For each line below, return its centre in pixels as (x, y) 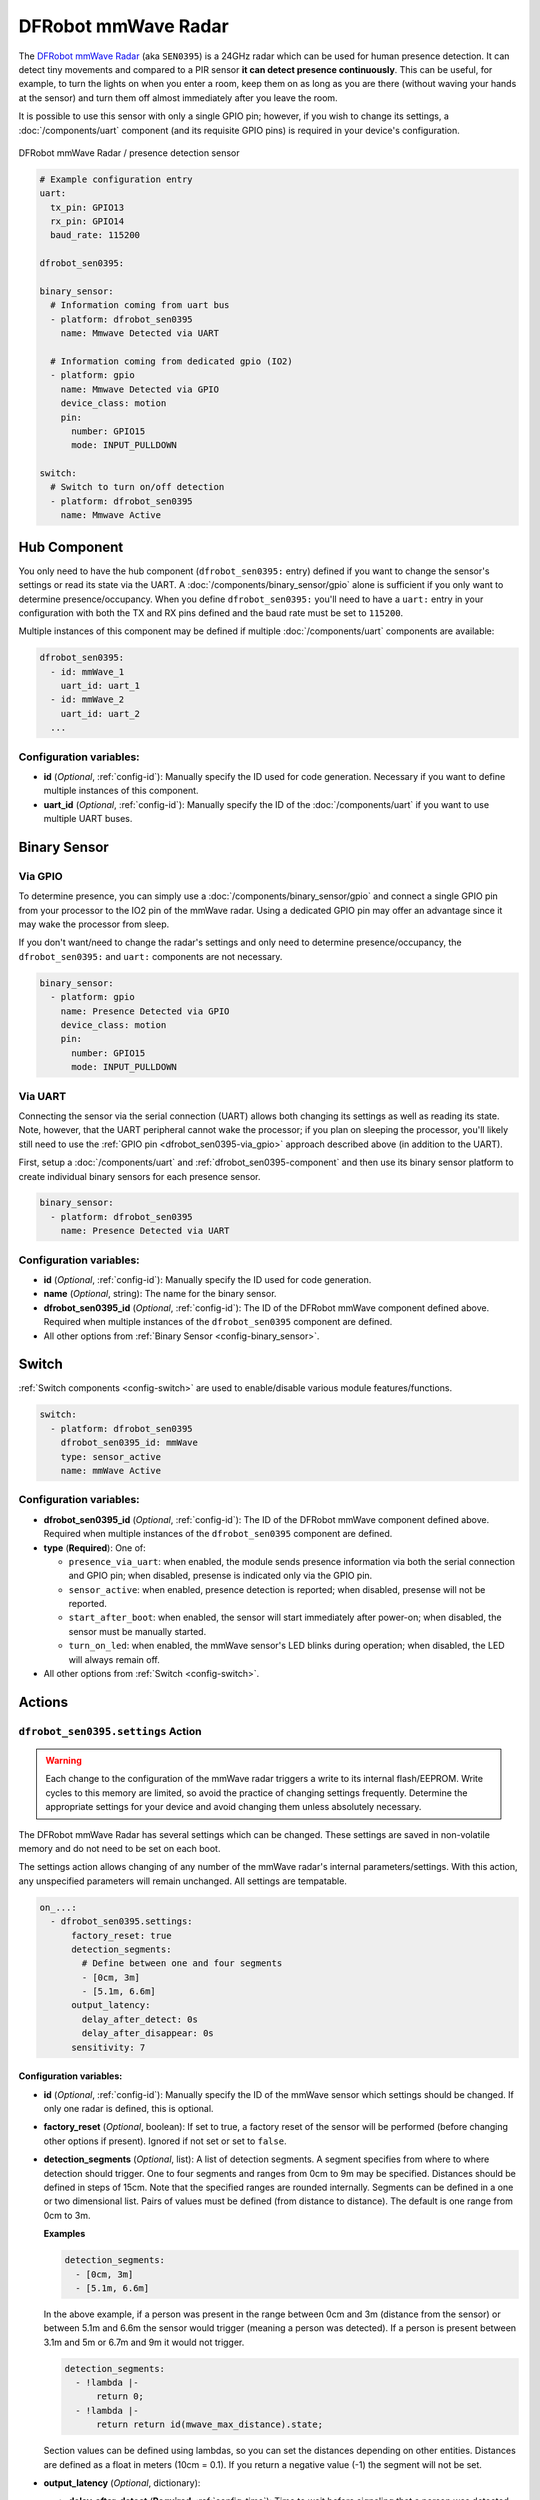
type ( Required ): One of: (95, 1547)
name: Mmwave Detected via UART (140, 333)
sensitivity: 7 (108, 2047)
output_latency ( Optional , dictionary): (122, 2482)
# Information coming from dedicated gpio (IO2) (172, 361)
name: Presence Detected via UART (145, 1231)
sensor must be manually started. (137, 1631)
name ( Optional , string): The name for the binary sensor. (160, 1294)
